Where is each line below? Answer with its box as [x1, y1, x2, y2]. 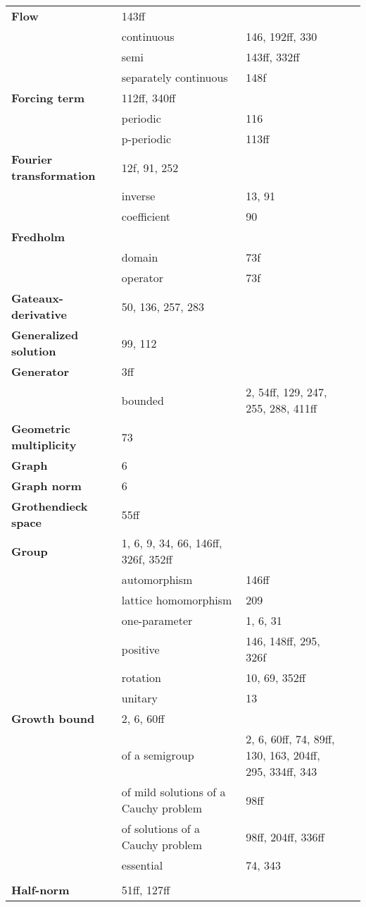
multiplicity [11, 437, 77, 453]
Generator [11, 363, 70, 379]
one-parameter [121, 612, 193, 628]
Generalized [11, 327, 79, 343]
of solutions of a [121, 820, 201, 836]
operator [121, 269, 163, 286]
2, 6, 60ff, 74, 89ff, [246, 731, 335, 747]
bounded [121, 391, 164, 408]
